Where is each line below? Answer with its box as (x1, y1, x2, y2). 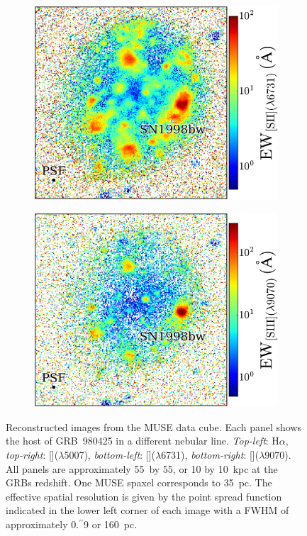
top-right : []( (6, 447, 59, 462)
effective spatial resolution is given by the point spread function (6, 488, 282, 503)
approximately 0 (6, 516, 77, 531)
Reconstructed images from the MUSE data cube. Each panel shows (6, 419, 302, 434)
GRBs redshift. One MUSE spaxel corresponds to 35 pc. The (6, 475, 272, 490)
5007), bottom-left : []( (64, 447, 155, 462)
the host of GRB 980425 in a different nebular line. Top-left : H (6, 433, 279, 448)
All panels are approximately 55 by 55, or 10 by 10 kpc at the (6, 461, 278, 476)
